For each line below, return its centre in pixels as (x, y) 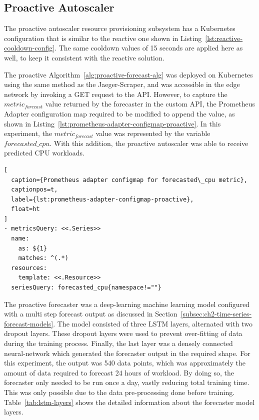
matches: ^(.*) (43, 258)
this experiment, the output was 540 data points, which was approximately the (125, 363)
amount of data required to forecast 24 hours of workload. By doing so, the (119, 372)
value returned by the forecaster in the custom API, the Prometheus (150, 104)
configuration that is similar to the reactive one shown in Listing (103, 38)
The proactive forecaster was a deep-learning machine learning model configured (127, 304)
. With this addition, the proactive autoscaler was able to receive (149, 143)
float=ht (25, 209)
